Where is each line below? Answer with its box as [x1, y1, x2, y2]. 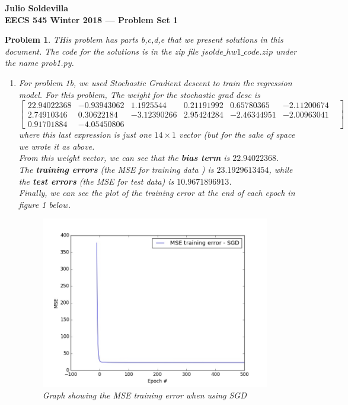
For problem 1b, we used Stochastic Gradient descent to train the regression [18, 76, 292, 88]
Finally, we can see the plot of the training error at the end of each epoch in [18, 186, 295, 199]
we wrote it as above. [18, 140, 95, 152]
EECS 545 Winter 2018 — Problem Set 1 [5, 13, 178, 26]
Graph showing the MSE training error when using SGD [42, 389, 247, 401]
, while [269, 163, 293, 176]
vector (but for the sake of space [179, 128, 295, 141]
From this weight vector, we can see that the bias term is [18, 151, 230, 164]
